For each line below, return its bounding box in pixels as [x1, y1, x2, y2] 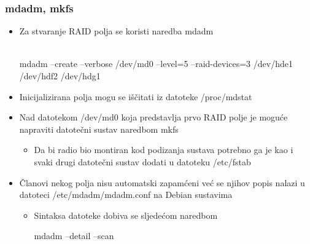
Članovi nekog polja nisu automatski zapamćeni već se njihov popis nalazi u [19, 176, 305, 189]
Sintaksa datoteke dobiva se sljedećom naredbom [34, 208, 218, 221]
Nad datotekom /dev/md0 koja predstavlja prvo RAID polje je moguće [19, 111, 288, 124]
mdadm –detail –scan [34, 229, 114, 242]
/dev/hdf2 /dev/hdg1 [19, 69, 101, 82]
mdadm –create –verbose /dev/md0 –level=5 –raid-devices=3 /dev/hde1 [19, 57, 293, 70]
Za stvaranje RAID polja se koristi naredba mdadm [19, 25, 214, 37]
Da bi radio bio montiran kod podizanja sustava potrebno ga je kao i [34, 143, 293, 156]
